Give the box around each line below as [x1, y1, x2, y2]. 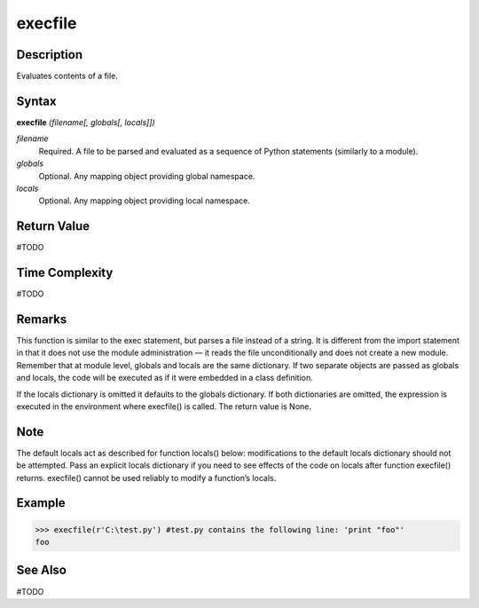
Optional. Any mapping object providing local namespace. [38, 195, 250, 206]
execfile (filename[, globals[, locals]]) [16, 116, 155, 128]
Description [16, 47, 83, 62]
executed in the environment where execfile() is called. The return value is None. [16, 400, 312, 412]
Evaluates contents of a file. [16, 71, 119, 82]
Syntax [16, 93, 57, 108]
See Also [16, 563, 67, 578]
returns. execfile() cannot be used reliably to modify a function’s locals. [16, 472, 277, 483]
